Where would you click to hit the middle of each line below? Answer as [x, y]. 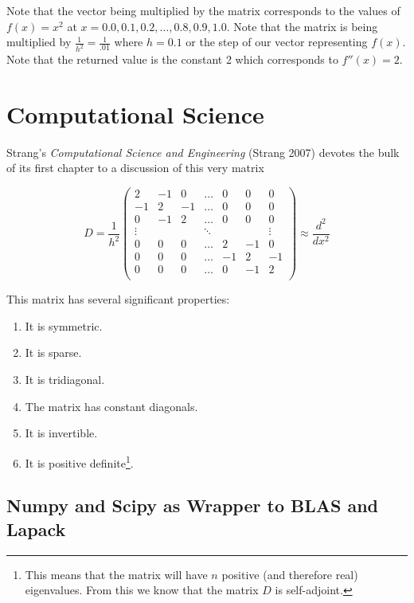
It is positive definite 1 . [79, 461]
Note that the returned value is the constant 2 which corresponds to [172, 59]
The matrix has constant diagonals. [111, 406]
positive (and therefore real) [290, 574]
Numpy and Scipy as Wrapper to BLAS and [193, 505]
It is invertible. [61, 433]
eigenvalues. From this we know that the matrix [142, 590]
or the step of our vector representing [277, 42]
